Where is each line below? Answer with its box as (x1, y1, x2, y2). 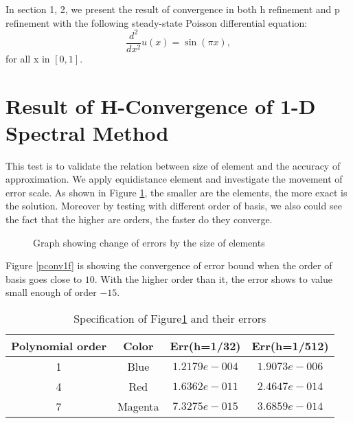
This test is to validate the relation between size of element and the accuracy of (5, 158, 341, 172)
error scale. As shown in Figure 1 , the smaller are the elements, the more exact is (5, 185, 348, 199)
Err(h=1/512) (251, 338, 329, 354)
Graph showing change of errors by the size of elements (33, 235, 265, 249)
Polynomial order (11, 338, 107, 354)
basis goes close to (5, 271, 82, 286)
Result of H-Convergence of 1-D (5, 91, 316, 119)
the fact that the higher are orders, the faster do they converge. (5, 212, 273, 227)
